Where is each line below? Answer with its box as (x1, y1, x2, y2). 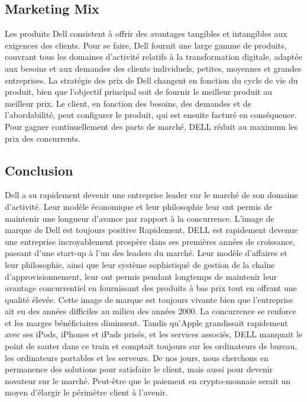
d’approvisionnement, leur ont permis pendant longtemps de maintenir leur (5, 270, 277, 282)
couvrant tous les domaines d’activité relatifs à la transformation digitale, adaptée (5, 50, 302, 63)
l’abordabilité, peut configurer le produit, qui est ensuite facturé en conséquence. (5, 109, 297, 121)
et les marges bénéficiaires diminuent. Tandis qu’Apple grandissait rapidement (5, 316, 288, 328)
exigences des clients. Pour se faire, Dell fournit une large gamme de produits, (5, 39, 287, 51)
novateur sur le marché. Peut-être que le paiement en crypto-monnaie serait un (5, 374, 291, 387)
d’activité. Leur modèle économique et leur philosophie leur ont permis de (5, 200, 273, 212)
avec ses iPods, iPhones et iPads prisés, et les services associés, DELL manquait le (5, 328, 303, 340)
